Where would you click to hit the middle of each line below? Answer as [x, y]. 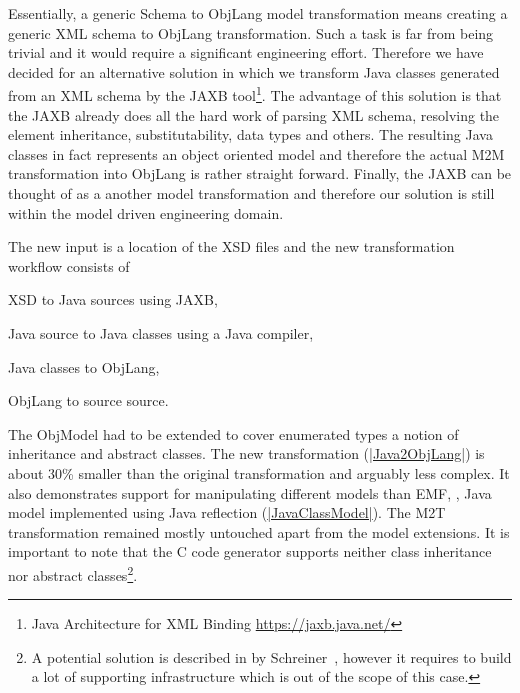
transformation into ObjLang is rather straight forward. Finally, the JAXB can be [260, 173]
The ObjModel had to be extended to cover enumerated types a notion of [233, 433]
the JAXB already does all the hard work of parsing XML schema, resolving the [254, 114]
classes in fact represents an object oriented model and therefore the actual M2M [256, 153]
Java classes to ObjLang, [84, 366]
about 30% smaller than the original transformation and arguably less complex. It [259, 472]
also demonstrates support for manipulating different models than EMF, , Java [250, 492]
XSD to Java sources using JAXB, [113, 299]
